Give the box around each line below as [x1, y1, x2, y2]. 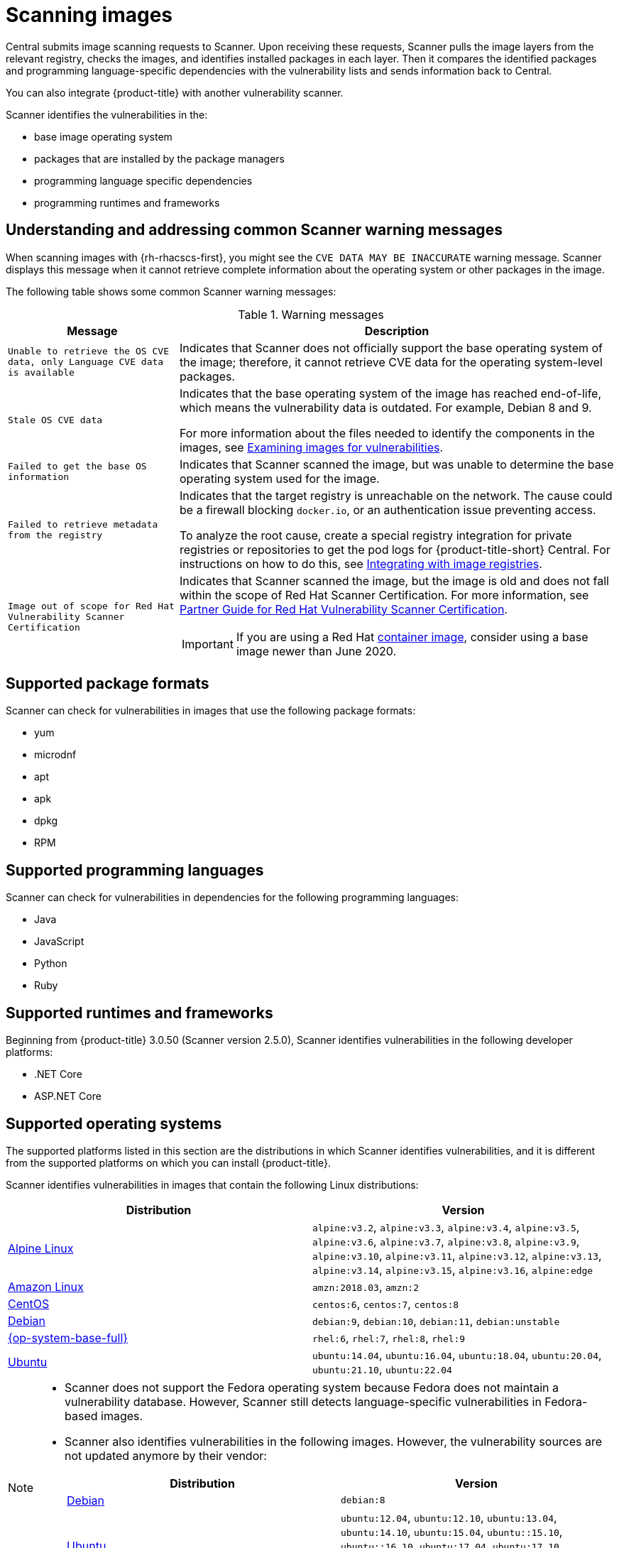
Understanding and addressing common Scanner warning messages [6, 221, 503, 239]
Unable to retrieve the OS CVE [8, 346, 169, 357]
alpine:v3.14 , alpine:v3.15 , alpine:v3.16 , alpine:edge [312, 1262, 593, 1277]
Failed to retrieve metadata [8, 518, 158, 530]
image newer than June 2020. [236, 643, 397, 658]
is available [8, 367, 75, 378]
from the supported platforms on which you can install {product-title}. [6, 1156, 332, 1169]
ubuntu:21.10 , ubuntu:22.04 [312, 1361, 452, 1376]
